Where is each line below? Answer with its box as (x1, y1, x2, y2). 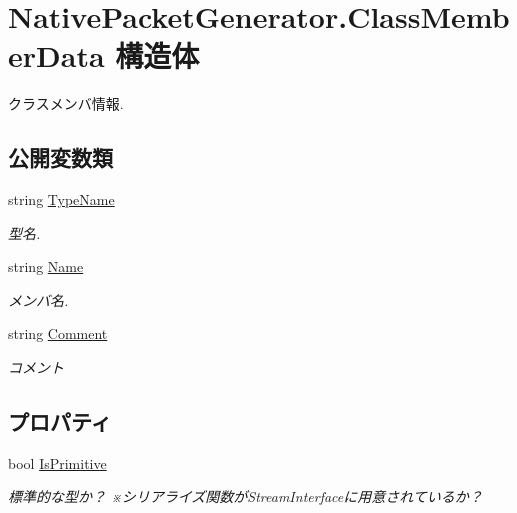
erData (8, 35, 105, 76)
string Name (8, 256, 84, 277)
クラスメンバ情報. (8, 93, 124, 114)
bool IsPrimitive (8, 452, 107, 473)
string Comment (8, 323, 108, 344)
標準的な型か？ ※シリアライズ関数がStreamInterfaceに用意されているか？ (8, 486, 483, 507)
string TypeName (8, 189, 115, 210)
